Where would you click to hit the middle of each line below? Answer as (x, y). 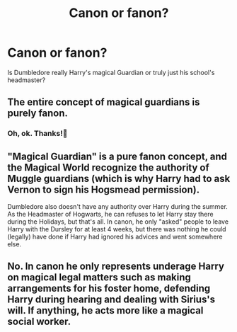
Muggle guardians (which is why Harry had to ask (119, 178)
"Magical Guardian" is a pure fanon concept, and (117, 156)
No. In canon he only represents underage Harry (116, 267)
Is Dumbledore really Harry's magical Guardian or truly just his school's (111, 72)
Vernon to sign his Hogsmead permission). (104, 189)
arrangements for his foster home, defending (109, 288)
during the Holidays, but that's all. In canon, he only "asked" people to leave (118, 222)
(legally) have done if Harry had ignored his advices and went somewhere (115, 237)
